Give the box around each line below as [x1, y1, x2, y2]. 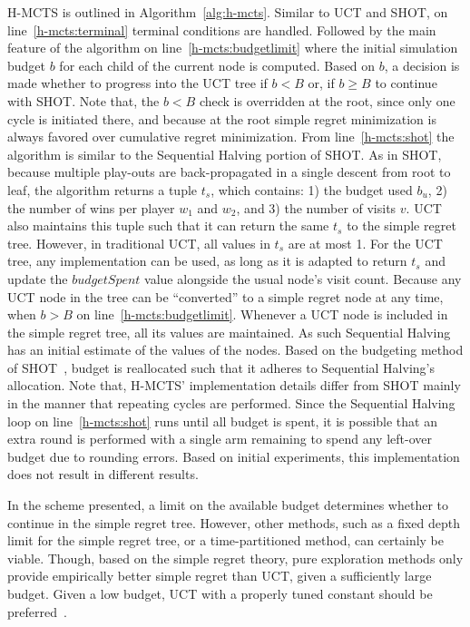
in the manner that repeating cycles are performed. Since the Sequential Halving [7, 394, 455, 413]
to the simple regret [347, 216, 456, 235]
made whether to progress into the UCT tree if [7, 73, 268, 93]
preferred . [7, 602, 67, 621]
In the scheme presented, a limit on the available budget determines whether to [7, 495, 449, 514]
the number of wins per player [7, 198, 175, 217]
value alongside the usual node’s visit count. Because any [144, 269, 462, 288]
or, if [308, 73, 335, 93]
